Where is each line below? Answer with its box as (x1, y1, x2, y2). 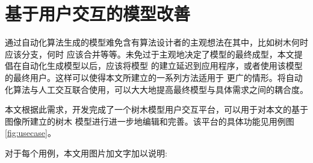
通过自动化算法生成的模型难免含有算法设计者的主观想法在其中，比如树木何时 (5, 36, 308, 49)
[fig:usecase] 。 (5, 126, 56, 139)
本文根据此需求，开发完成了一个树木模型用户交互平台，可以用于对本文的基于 (5, 103, 308, 116)
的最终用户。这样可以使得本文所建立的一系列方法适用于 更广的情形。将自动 (5, 71, 303, 83)
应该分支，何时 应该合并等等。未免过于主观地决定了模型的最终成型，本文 (5, 47, 294, 60)
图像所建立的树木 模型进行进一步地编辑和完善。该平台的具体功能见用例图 (5, 114, 294, 127)
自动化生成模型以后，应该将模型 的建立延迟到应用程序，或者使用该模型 (21, 59, 303, 72)
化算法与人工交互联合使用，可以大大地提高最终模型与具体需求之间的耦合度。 (5, 83, 308, 95)
